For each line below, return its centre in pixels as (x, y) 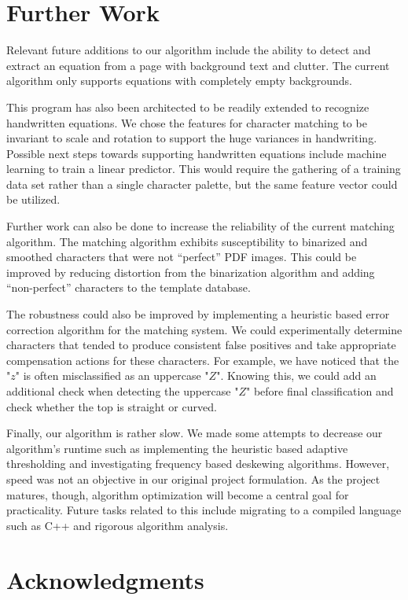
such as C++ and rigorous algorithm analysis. (118, 525)
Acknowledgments (105, 579)
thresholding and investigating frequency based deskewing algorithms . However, (198, 464)
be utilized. (33, 199)
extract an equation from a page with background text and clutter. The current (198, 65)
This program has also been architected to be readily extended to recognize (188, 107)
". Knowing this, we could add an (296, 375)
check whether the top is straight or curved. (112, 406)
